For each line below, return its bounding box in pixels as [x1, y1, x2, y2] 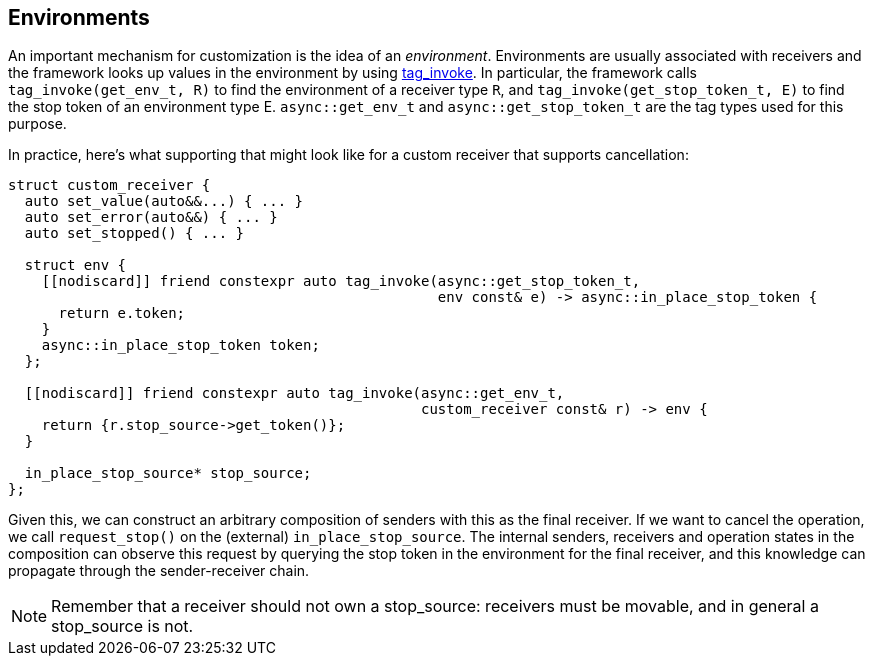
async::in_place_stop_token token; [41, 337, 320, 354]
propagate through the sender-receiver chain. [8, 562, 310, 580]
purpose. [8, 115, 67, 133]
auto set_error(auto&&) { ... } [24, 209, 278, 226]
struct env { [24, 257, 127, 274]
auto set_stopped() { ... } [24, 225, 245, 242]
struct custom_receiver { [8, 177, 211, 194]
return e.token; [58, 305, 186, 322]
